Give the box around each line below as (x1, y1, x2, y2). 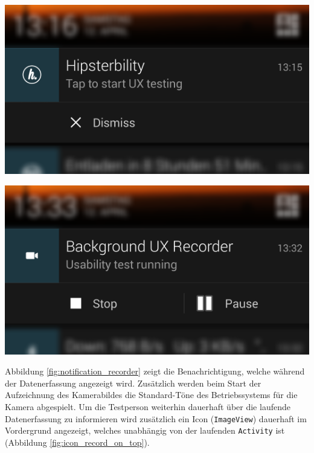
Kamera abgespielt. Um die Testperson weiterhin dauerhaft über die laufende (5, 400, 290, 413)
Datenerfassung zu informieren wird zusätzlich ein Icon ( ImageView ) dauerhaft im (5, 412, 307, 425)
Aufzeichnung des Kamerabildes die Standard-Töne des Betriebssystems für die (5, 388, 298, 401)
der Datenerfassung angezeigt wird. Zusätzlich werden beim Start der (5, 376, 261, 389)
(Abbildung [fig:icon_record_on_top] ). (5, 435, 150, 448)
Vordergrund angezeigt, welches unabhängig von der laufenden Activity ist (5, 424, 285, 437)
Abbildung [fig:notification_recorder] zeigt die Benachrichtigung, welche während (5, 365, 305, 377)
